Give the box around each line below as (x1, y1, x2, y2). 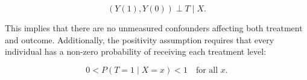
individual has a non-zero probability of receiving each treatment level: (5, 45, 267, 58)
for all (195, 66, 218, 75)
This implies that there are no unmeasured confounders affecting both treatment (5, 22, 303, 34)
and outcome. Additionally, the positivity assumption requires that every (5, 33, 274, 46)
